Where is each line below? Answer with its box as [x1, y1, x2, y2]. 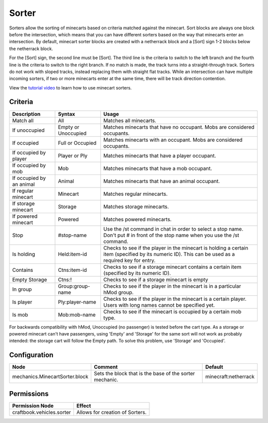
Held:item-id [58, 251, 87, 257]
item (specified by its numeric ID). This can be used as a [103, 251, 235, 257]
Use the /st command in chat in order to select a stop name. [103, 225, 244, 232]
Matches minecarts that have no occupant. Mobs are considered [103, 123, 255, 130]
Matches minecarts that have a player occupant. [103, 152, 216, 159]
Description [12, 110, 41, 117]
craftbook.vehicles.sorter [12, 409, 71, 416]
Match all [12, 117, 34, 124]
